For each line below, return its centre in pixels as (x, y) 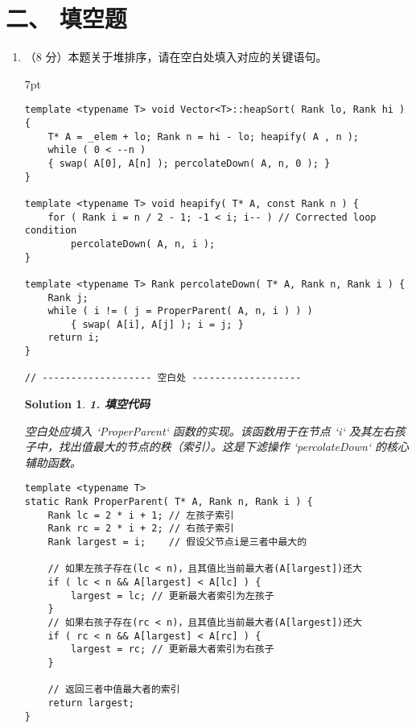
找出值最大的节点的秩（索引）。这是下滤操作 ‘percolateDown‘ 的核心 (234, 447)
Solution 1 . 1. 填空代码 (87, 404)
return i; (74, 338)
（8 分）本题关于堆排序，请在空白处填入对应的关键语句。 (176, 57)
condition (51, 231)
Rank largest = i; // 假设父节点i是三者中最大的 (177, 542)
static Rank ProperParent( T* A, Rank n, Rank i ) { (169, 502)
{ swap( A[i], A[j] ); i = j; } (157, 324)
